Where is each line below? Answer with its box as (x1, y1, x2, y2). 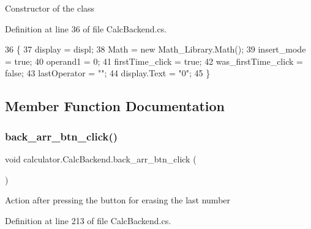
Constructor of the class (5, 2, 95, 14)
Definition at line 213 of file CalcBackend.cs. (5, 214, 171, 227)
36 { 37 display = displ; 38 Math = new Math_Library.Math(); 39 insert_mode (5, 43, 306, 56)
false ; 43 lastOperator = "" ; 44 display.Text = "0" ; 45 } (5, 67, 211, 79)
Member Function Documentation (5, 96, 225, 115)
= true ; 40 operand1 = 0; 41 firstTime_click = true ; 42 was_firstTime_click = (5, 54, 303, 67)
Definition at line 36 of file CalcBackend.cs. (5, 22, 167, 35)
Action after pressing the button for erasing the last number (5, 194, 231, 206)
